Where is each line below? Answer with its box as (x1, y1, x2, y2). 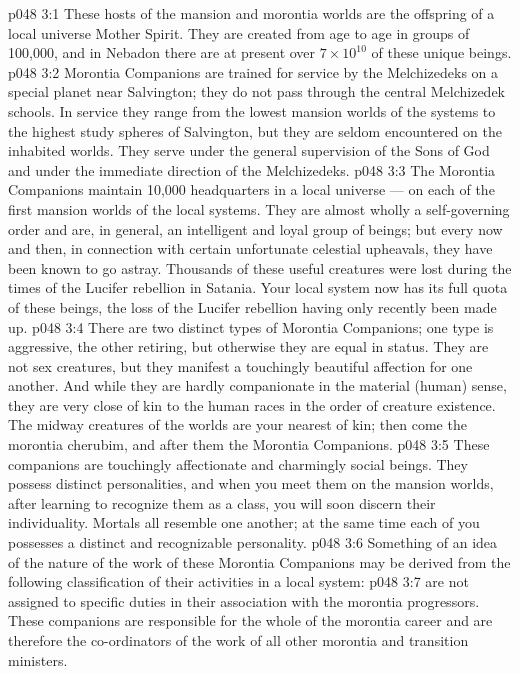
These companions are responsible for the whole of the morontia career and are (8, 610, 493, 631)
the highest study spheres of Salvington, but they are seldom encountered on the (8, 120, 503, 141)
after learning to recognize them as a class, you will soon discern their (8, 492, 436, 513)
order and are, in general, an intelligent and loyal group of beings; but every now (8, 218, 503, 239)
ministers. (8, 649, 68, 670)
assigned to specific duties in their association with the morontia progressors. (8, 590, 480, 611)
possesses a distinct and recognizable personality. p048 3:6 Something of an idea (8, 532, 498, 553)
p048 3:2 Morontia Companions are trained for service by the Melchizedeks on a (8, 61, 499, 82)
